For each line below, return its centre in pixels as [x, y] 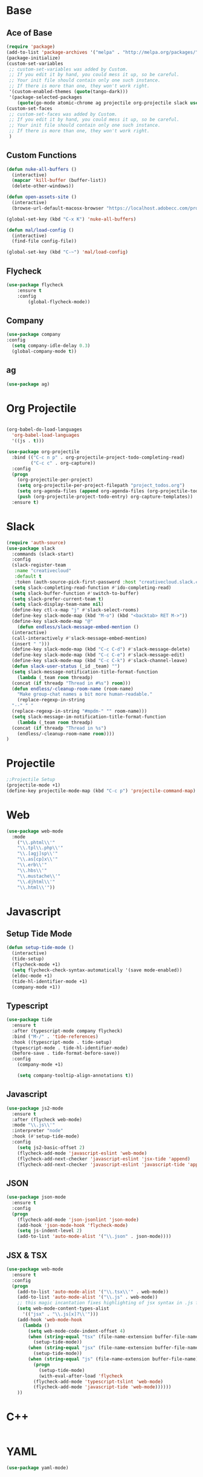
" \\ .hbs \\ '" [32, 870]
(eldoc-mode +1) [32, 976]
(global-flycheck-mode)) [59, 302]
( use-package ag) [28, 384]
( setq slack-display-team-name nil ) [58, 605]
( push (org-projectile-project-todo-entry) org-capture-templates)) [105, 497]
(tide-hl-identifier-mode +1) [50, 981]
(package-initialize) [34, 58]
